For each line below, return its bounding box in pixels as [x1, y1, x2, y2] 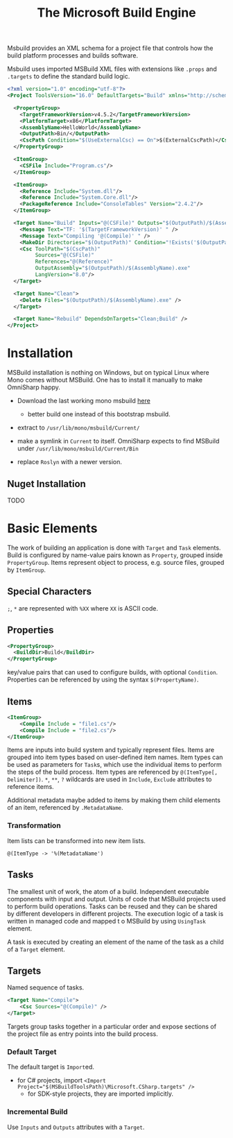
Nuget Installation [7, 477, 87, 490]
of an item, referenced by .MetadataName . [7, 804, 123, 812]
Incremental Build [7, 1107, 68, 1116]
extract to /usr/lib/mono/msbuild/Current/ [17, 423, 140, 432]
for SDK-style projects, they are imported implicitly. [27, 1089, 173, 1098]
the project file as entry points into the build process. [7, 1029, 158, 1038]
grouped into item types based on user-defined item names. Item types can [7, 753, 223, 761]
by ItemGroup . [7, 566, 46, 574]
